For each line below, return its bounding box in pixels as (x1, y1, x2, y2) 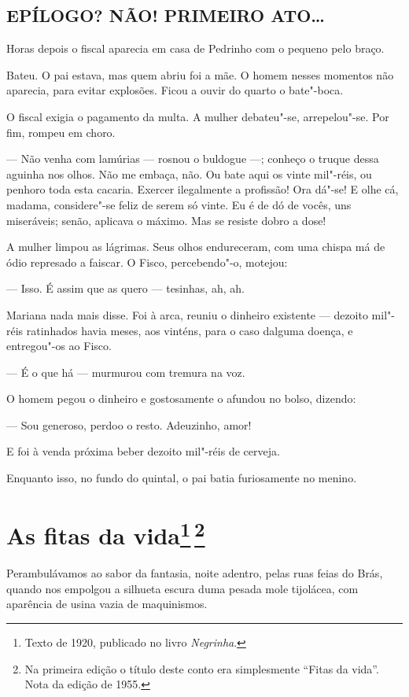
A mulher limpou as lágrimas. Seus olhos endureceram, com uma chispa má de (6, 238, 385, 255)
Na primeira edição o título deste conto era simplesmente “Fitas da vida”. (24, 660, 379, 677)
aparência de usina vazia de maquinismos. (6, 596, 208, 612)
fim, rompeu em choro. (6, 124, 116, 140)
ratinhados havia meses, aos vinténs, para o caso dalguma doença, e (26, 322, 353, 338)
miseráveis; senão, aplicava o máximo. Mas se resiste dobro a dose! (6, 212, 326, 228)
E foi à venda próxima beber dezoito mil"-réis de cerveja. (6, 443, 280, 459)
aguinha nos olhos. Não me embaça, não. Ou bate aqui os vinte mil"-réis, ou (6, 165, 372, 182)
